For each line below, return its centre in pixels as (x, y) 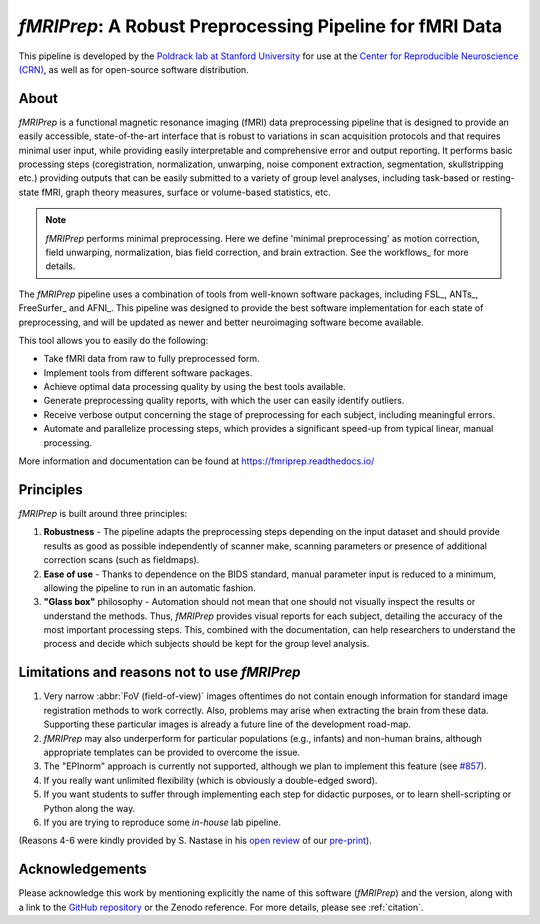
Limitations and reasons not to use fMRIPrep (159, 672)
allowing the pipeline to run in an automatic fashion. (150, 587)
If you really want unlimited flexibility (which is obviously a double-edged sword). (210, 780)
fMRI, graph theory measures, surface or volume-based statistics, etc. (186, 192)
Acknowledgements (82, 869)
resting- (498, 178)
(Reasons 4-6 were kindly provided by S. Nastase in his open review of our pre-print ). (195, 841)
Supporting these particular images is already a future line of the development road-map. (227, 724)
